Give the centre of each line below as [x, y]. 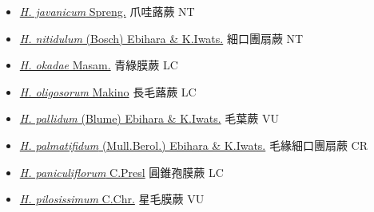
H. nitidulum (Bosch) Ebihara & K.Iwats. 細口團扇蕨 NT [161, 38]
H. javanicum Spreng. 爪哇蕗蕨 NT [107, 11]
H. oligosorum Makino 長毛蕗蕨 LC [108, 91]
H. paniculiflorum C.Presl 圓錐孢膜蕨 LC [121, 172]
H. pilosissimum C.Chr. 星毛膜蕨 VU [112, 199]
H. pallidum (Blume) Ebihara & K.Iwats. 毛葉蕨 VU [149, 118]
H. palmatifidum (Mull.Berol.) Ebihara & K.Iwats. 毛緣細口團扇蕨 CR [194, 145]
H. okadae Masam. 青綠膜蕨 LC [99, 65]
